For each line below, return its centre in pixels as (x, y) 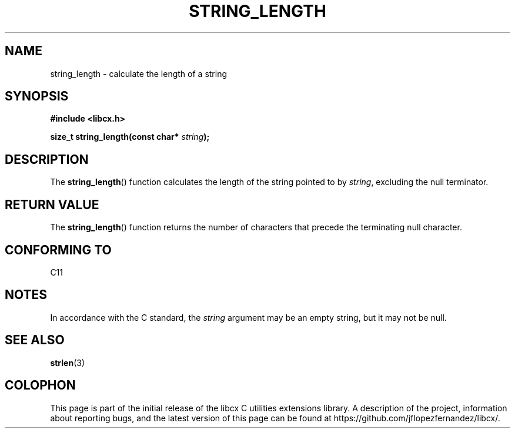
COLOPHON (40, 385)
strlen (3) (68, 362)
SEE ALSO (35, 340)
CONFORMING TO (58, 250)
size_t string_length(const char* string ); (130, 137)
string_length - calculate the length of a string (139, 73)
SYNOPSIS (37, 96)
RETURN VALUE (52, 204)
